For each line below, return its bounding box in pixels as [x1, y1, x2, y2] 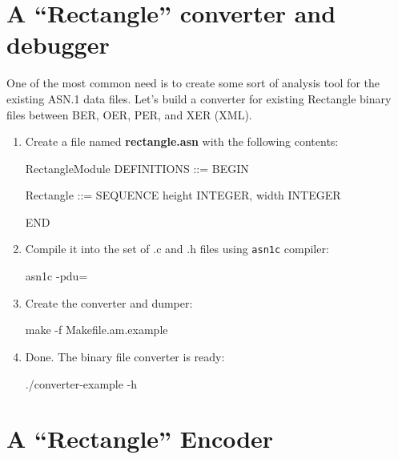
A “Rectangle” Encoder [6, 422, 274, 455]
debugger [6, 28, 110, 61]
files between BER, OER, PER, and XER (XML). [6, 106, 252, 123]
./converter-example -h [25, 375, 138, 392]
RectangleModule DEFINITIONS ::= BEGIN [25, 159, 249, 176]
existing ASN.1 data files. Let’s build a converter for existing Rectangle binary [6, 90, 392, 107]
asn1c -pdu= [25, 268, 88, 284]
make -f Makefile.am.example [25, 321, 168, 338]
